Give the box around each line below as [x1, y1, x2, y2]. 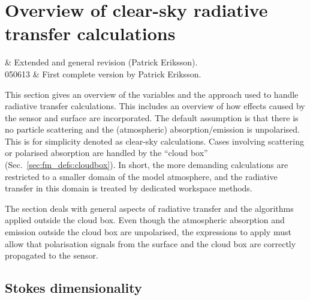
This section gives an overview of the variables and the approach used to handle [5, 88, 299, 100]
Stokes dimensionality [5, 278, 142, 297]
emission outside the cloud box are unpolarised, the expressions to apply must [5, 226, 291, 238]
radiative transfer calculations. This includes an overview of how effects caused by [5, 100, 305, 112]
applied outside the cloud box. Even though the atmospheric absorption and [5, 214, 285, 226]
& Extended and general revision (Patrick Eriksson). [5, 56, 198, 68]
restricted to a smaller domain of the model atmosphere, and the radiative [5, 170, 278, 182]
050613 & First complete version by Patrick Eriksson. [5, 67, 201, 80]
